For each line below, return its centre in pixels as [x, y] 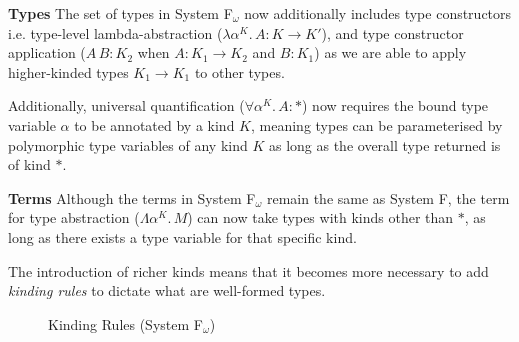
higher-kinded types [68, 71]
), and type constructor [392, 32]
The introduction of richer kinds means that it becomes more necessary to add [248, 270]
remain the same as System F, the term [388, 197]
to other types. [239, 71]
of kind [29, 164]
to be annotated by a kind [154, 124]
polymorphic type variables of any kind [128, 144]
